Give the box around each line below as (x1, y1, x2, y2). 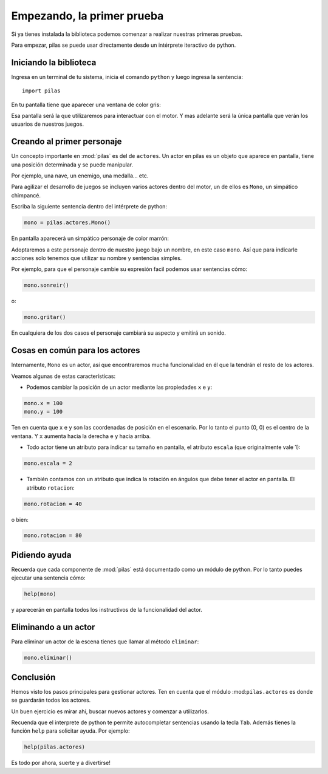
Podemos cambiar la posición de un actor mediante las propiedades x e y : (26, 383, 213, 391)
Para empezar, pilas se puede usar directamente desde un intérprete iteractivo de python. (11, 41, 236, 49)
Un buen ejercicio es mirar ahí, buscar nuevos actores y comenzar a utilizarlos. (11, 708, 209, 715)
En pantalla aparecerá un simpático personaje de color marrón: (11, 235, 169, 242)
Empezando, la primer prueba (11, 9, 164, 22)
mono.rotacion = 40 (24, 500, 82, 507)
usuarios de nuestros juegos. (11, 120, 84, 128)
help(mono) (24, 591, 56, 598)
